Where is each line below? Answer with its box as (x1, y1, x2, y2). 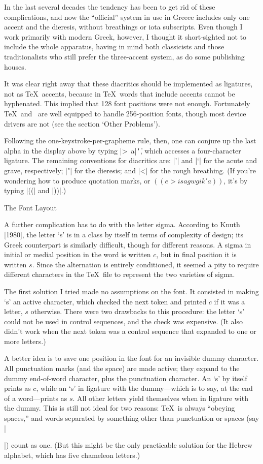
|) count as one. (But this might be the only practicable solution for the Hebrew (4, 440, 253, 450)
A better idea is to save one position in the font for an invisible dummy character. (4, 353, 259, 363)
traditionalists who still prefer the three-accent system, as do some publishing (4, 51, 245, 61)
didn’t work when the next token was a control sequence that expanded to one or (4, 326, 256, 336)
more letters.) (4, 335, 46, 346)
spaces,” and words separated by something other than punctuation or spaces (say (4, 413, 259, 423)
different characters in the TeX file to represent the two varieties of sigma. (4, 269, 235, 280)
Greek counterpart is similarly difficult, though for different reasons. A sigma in (4, 239, 251, 250)
